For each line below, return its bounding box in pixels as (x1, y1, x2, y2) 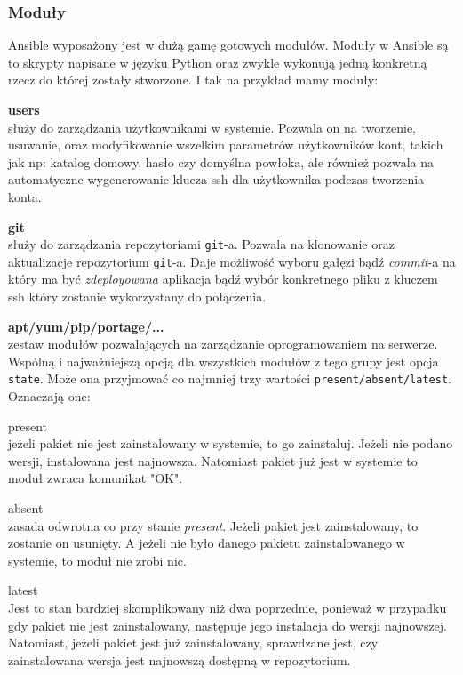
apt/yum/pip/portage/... (8, 317, 164, 335)
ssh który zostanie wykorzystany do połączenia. (8, 287, 267, 306)
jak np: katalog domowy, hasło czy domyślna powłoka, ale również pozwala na (8, 152, 434, 171)
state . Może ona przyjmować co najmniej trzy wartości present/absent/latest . (8, 369, 451, 388)
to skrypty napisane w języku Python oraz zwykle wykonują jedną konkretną (8, 52, 427, 71)
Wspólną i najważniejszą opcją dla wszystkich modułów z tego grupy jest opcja (8, 351, 439, 370)
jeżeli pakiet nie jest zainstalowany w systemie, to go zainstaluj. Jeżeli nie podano (8, 434, 453, 453)
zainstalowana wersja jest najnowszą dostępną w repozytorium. (8, 650, 351, 669)
